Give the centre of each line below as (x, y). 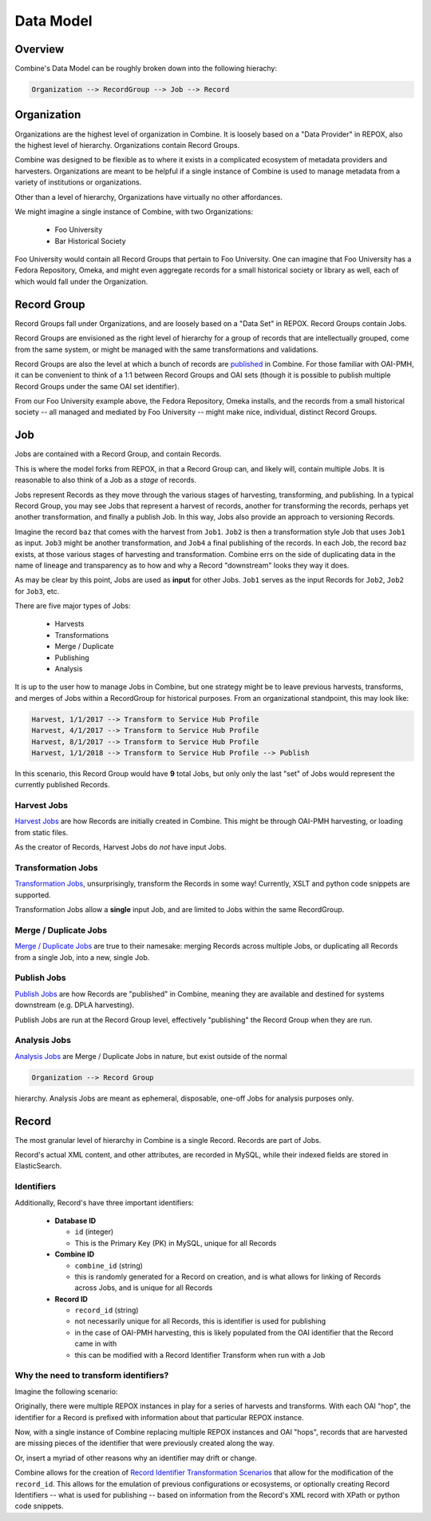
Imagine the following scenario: (66, 1392)
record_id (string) (107, 1310)
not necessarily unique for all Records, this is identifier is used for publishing (200, 1321)
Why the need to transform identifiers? (92, 1376)
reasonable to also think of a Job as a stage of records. (106, 480)
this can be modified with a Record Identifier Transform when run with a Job (200, 1355)
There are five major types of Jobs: (73, 606)
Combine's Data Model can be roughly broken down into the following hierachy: (146, 69)
